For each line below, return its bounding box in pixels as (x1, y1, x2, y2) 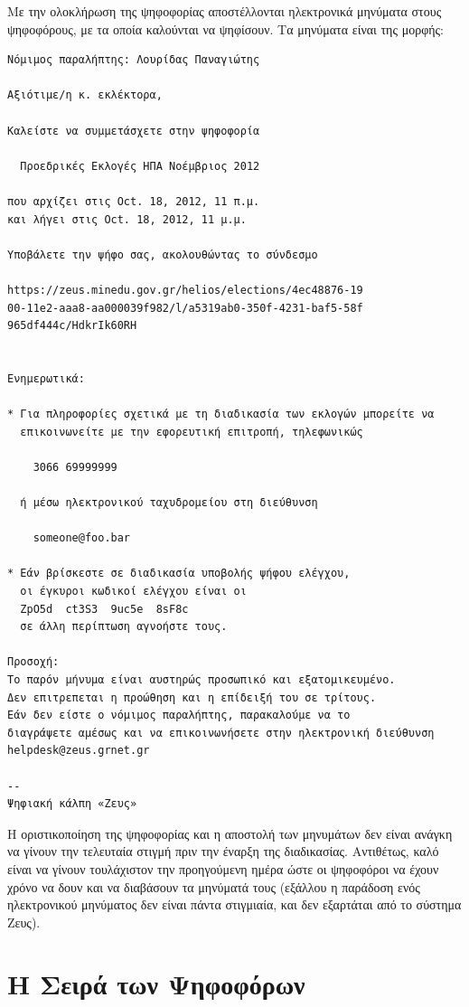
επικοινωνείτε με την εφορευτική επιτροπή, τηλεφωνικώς (20, 425, 363, 438)
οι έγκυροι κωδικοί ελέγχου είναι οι (20, 585, 247, 598)
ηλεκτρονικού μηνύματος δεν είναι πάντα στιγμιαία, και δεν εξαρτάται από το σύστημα (7, 895, 462, 914)
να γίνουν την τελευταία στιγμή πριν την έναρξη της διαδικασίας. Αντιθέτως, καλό (7, 842, 439, 861)
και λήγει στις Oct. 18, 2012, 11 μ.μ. (7, 212, 247, 226)
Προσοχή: (7, 655, 60, 669)
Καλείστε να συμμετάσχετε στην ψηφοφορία (7, 124, 260, 137)
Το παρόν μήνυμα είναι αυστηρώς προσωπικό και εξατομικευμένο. (7, 673, 396, 686)
